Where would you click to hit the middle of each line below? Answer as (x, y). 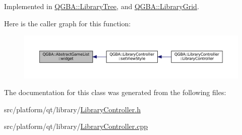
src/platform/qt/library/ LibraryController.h (72, 109)
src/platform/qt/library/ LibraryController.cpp (76, 126)
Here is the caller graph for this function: (68, 23)
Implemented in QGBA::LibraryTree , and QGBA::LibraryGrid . (102, 6)
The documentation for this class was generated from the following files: (115, 92)
